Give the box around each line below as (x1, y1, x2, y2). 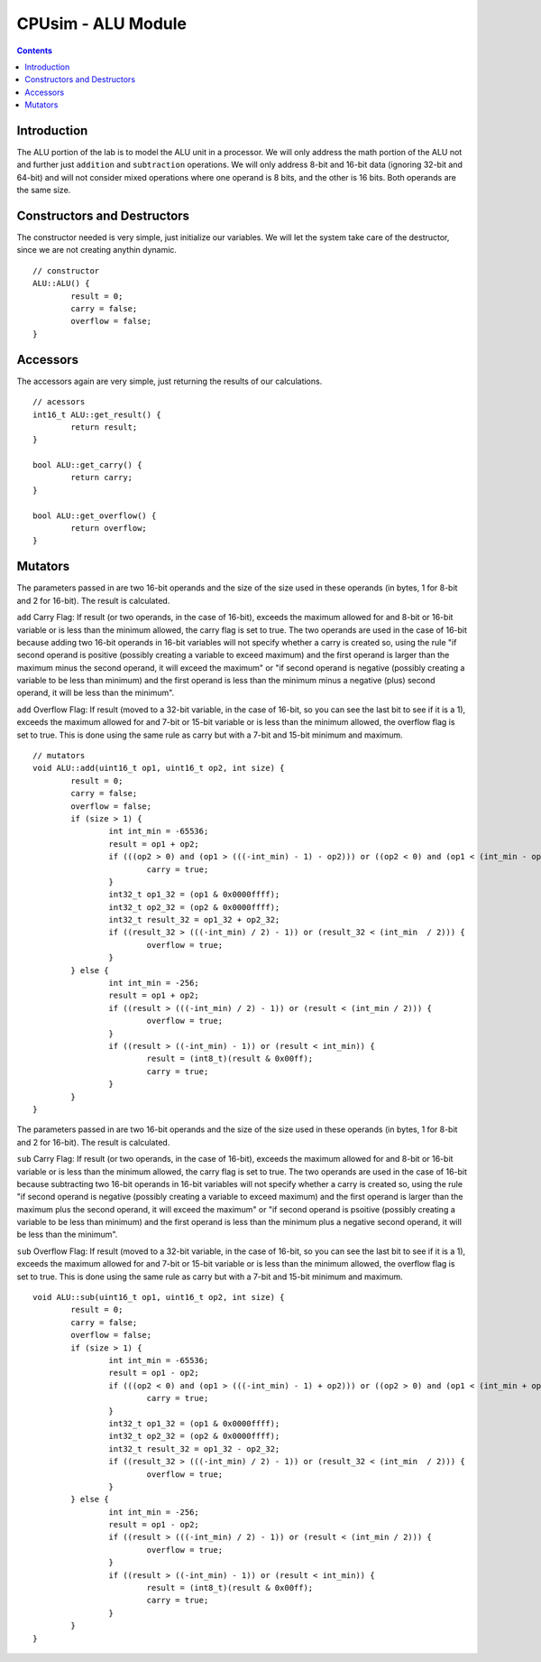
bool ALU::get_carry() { (32, 460, 142, 470)
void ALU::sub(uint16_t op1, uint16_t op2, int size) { (32, 1292, 285, 1303)
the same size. (16, 185, 71, 196)
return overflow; (70, 524, 148, 534)
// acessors (32, 397, 86, 407)
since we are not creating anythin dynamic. (16, 245, 178, 255)
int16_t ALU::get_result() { (32, 409, 161, 420)
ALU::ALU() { (32, 278, 90, 289)
